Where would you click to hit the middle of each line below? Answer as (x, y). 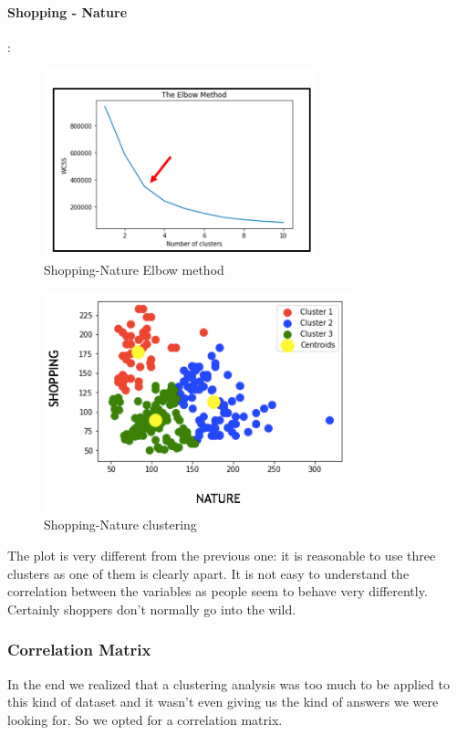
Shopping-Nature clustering (120, 525)
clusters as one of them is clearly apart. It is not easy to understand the (208, 573)
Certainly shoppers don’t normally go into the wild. (152, 609)
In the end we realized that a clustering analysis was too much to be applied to (228, 683)
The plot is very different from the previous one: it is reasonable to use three (222, 556)
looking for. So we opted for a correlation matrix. (145, 719)
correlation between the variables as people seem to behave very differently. (218, 591)
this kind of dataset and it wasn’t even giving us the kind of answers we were (223, 702)
